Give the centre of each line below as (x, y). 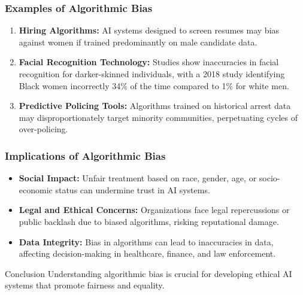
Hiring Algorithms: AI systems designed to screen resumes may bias (149, 30)
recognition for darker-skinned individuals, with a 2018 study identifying (152, 74)
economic (36, 189)
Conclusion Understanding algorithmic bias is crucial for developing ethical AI (149, 273)
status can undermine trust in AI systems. (133, 189)
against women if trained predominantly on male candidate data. (138, 42)
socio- (269, 178)
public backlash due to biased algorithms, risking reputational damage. (149, 221)
